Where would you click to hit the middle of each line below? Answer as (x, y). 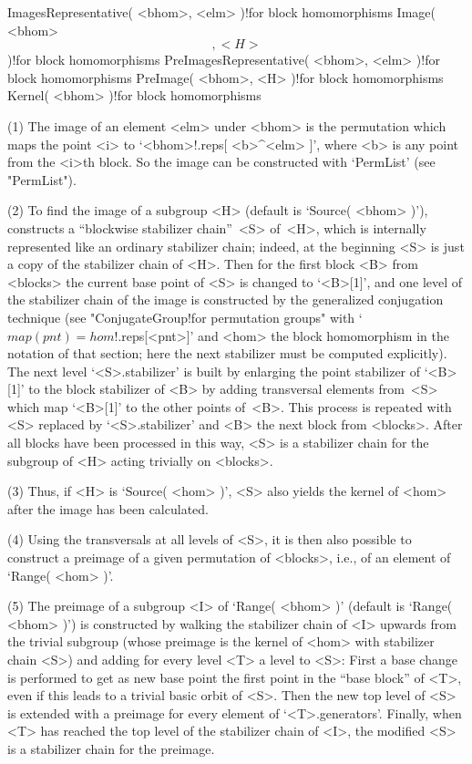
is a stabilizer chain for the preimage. (111, 748)
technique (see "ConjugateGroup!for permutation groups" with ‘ (185, 317)
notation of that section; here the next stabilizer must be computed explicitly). (227, 353)
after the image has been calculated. (108, 508)
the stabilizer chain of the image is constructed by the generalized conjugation (226, 299)
